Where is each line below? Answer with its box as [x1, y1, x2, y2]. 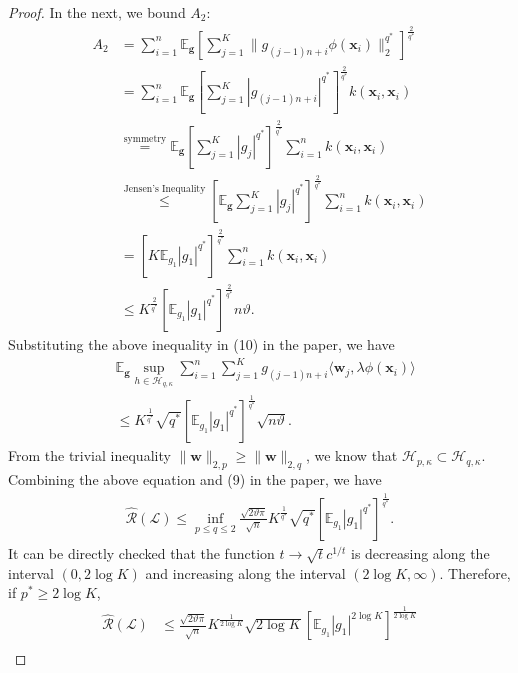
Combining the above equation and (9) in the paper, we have [8, 468, 382, 489]
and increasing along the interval [145, 562, 346, 583]
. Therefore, [439, 562, 511, 583]
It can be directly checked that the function [8, 542, 275, 563]
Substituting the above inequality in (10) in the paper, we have [8, 334, 395, 355]
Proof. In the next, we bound [8, 2, 186, 22]
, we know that [305, 445, 398, 466]
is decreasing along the [350, 542, 490, 563]
